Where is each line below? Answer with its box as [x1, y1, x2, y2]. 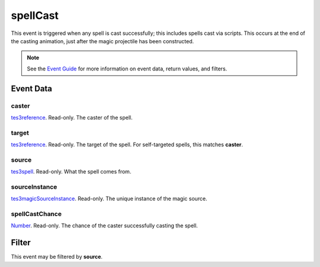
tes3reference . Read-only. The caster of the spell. [11, 114, 133, 121]
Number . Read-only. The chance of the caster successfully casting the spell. [11, 222, 198, 229]
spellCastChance [11, 210, 62, 218]
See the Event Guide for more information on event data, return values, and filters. [27, 65, 228, 72]
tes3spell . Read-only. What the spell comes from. [11, 168, 132, 175]
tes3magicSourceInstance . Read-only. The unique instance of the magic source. [11, 195, 207, 202]
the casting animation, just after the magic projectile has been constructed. [11, 37, 194, 44]
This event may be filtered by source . [11, 253, 103, 260]
